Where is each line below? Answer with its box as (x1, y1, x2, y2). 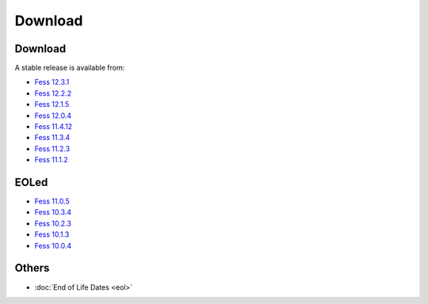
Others (14, 261, 50, 275)
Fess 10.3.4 (34, 207, 71, 217)
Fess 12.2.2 (34, 88, 71, 98)
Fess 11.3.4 (34, 133, 71, 142)
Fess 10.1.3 (34, 230, 70, 239)
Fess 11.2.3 (34, 143, 71, 154)
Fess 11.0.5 (34, 196, 71, 206)
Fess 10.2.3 (34, 218, 71, 228)
